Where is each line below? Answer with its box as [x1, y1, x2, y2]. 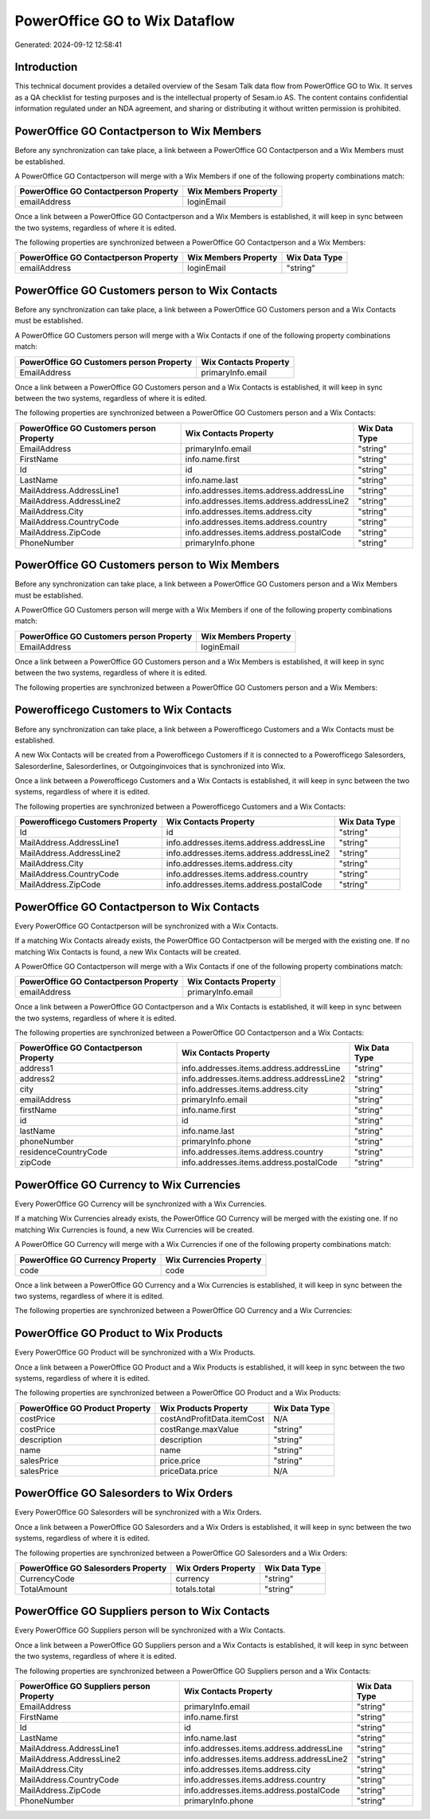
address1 [19, 1063, 53, 1074]
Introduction [14, 61, 78, 74]
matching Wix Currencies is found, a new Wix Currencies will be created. [14, 1225, 255, 1234]
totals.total [175, 1583, 215, 1594]
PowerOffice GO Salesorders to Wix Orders [14, 1487, 233, 1500]
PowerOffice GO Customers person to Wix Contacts [14, 284, 278, 297]
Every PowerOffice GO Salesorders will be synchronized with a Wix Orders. [14, 1507, 262, 1517]
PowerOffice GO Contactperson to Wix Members [14, 124, 262, 139]
